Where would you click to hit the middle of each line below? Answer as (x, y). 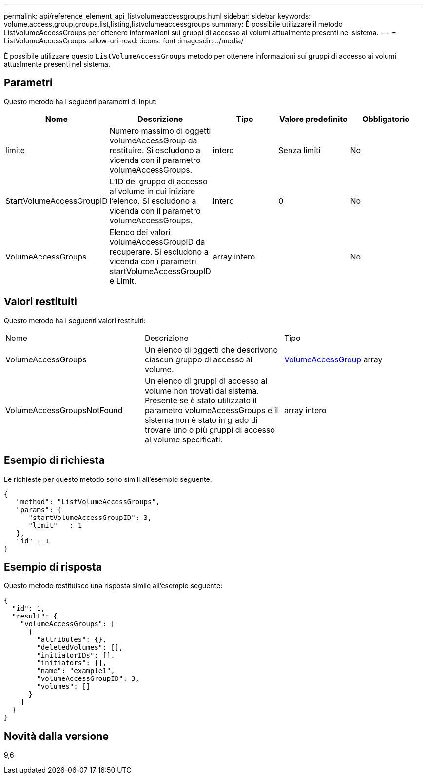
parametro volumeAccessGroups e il (211, 410)
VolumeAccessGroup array (333, 359)
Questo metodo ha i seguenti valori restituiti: (75, 320)
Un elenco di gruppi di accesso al (206, 381)
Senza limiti (300, 150)
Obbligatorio (386, 119)
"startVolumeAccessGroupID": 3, (90, 517)
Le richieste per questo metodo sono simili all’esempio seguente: (108, 479)
